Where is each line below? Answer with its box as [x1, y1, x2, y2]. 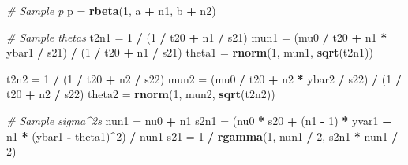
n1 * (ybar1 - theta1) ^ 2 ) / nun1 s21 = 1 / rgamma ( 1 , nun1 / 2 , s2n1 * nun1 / [6, 127, 399, 144]
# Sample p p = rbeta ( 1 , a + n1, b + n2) [6, 2, 216, 18]
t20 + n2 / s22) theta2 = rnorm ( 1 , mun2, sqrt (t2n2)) [6, 86, 275, 102]
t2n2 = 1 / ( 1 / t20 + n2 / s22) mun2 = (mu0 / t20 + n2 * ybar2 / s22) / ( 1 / [6, 70, 402, 86]
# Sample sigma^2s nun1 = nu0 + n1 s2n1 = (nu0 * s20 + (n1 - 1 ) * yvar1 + [6, 112, 392, 128]
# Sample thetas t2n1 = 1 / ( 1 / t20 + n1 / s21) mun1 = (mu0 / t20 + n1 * [6, 28, 387, 45]
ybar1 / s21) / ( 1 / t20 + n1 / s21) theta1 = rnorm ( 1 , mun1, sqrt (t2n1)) [6, 44, 373, 60]
